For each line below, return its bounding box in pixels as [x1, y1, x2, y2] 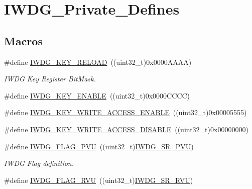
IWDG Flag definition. [4, 158, 74, 168]
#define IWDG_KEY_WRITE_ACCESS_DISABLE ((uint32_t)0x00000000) [4, 124, 248, 134]
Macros [4, 33, 43, 48]
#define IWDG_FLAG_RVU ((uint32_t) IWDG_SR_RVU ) [4, 174, 193, 185]
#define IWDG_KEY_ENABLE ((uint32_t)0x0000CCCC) [4, 90, 190, 101]
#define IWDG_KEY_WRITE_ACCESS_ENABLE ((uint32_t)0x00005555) [4, 107, 247, 118]
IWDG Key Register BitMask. [4, 73, 96, 84]
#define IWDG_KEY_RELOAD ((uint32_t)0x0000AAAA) [4, 56, 192, 67]
